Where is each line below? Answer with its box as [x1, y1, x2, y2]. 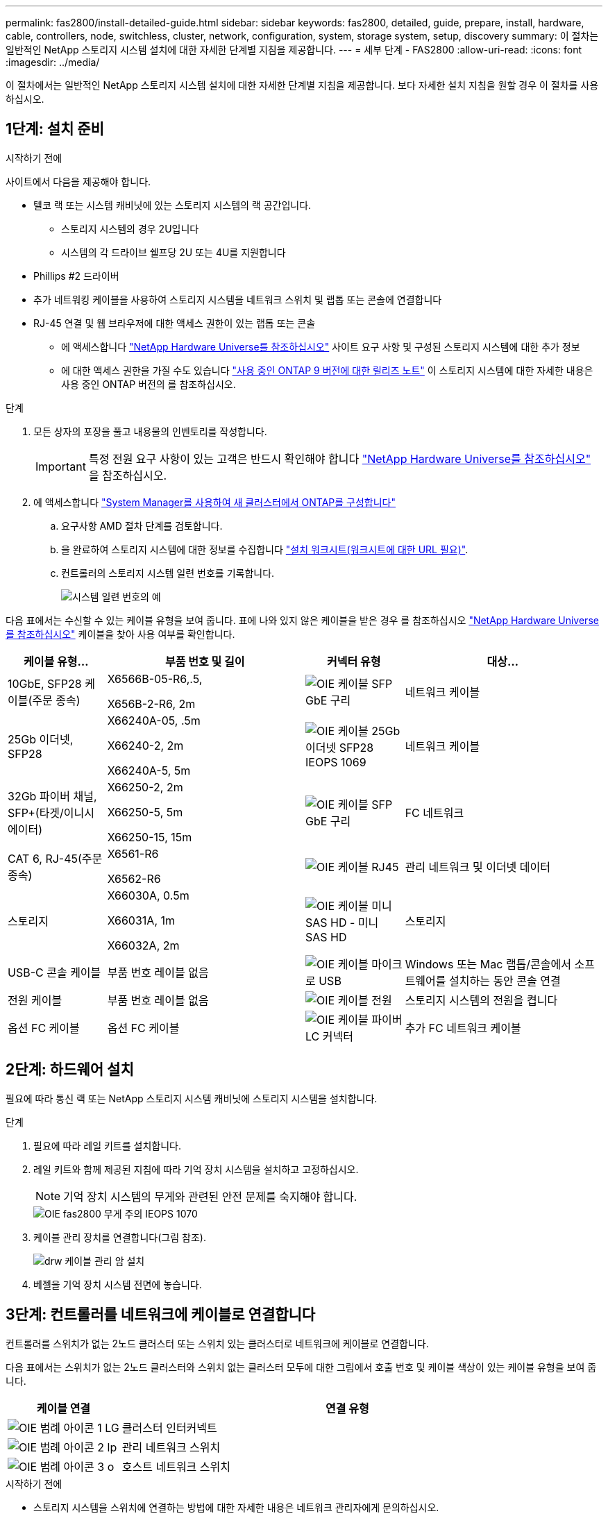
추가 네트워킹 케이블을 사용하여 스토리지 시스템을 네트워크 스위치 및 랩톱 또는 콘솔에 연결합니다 [33, 293, 442, 305]
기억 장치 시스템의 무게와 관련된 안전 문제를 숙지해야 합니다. [63, 1189, 357, 1204]
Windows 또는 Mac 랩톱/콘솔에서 [405, 957, 571, 971]
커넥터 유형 [327, 654, 381, 668]
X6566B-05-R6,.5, [107, 671, 203, 686]
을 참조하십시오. [88, 468, 167, 482]
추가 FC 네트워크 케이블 [405, 1020, 521, 1035]
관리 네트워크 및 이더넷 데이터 [405, 859, 551, 874]
